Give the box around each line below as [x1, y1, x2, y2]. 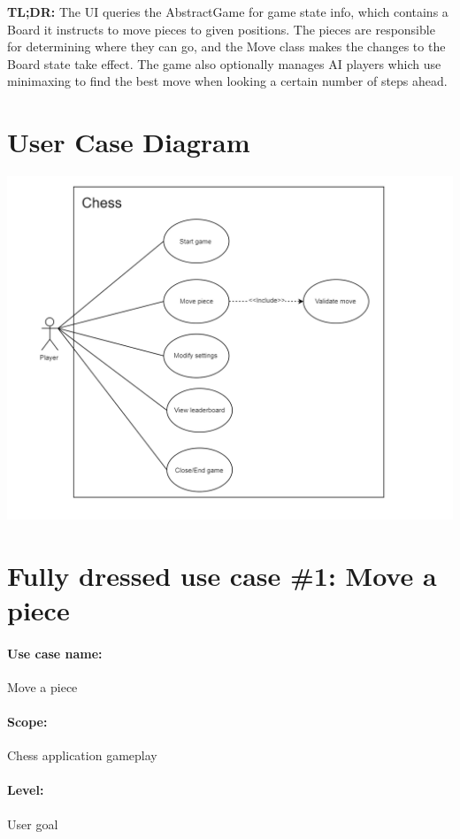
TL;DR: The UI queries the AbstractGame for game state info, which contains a [7, 3, 448, 20]
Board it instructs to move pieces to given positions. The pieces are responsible [7, 19, 435, 38]
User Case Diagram [7, 124, 250, 160]
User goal [7, 814, 58, 833]
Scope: [7, 712, 48, 731]
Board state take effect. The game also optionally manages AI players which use [7, 54, 441, 73]
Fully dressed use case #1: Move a [7, 557, 437, 593]
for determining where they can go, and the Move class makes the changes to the [7, 37, 446, 56]
